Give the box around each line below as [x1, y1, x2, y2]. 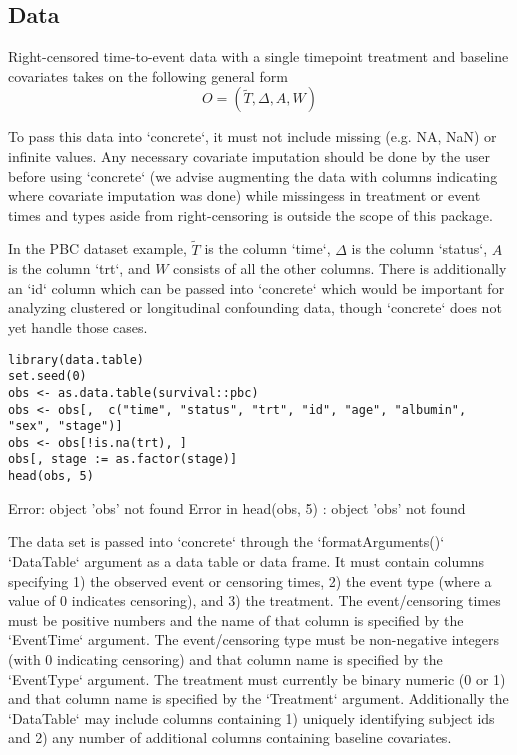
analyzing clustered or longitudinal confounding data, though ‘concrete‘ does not [8, 297, 502, 318]
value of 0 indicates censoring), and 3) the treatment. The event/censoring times [8, 590, 501, 611]
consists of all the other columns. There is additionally [173, 258, 507, 279]
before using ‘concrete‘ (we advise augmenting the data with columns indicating [8, 165, 498, 186]
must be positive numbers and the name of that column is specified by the [8, 609, 464, 630]
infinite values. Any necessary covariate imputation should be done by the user [8, 145, 490, 166]
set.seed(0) [8, 369, 87, 384]
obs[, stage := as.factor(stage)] [8, 452, 238, 467]
